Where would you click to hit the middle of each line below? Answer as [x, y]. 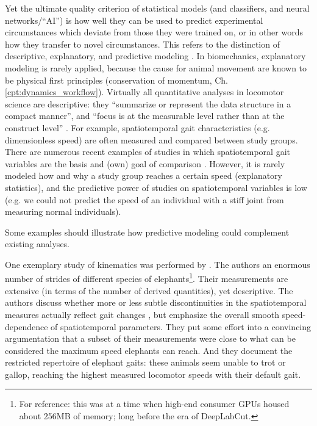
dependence [27, 326]
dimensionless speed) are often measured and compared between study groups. [151, 139]
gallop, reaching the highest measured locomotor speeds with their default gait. [153, 374]
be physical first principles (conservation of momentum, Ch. [116, 80]
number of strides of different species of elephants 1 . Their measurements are [147, 278]
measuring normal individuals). [63, 211]
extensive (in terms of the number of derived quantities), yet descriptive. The [149, 290]
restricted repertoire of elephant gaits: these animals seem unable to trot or [145, 362]
